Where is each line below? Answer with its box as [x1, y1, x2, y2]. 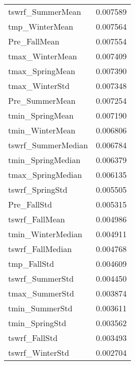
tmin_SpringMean [8, 109, 74, 121]
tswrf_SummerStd [8, 272, 74, 284]
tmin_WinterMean [8, 124, 76, 136]
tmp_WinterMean [8, 20, 74, 32]
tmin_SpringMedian [8, 154, 81, 166]
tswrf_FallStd [8, 332, 58, 344]
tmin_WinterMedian [8, 228, 82, 240]
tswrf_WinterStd [8, 347, 70, 358]
